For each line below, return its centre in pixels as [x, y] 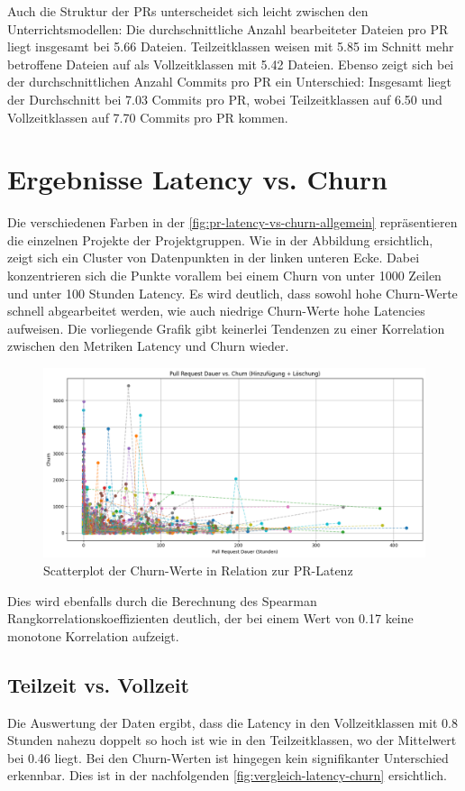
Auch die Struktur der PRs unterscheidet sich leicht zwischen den [188, 11]
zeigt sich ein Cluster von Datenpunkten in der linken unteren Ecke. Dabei [214, 258]
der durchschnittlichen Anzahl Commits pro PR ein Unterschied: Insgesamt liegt [229, 82]
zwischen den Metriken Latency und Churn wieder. [148, 346]
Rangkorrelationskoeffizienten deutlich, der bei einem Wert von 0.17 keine [210, 618]
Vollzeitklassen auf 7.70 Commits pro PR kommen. [148, 117]
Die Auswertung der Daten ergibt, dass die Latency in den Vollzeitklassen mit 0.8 [233, 722]
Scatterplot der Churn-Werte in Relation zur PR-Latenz [198, 570]
